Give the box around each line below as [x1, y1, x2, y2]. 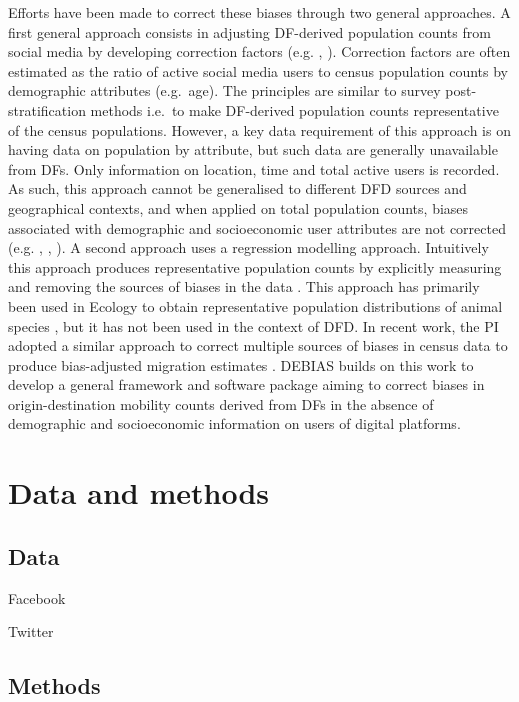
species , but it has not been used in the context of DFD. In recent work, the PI [8, 315, 499, 336]
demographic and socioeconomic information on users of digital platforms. [8, 413, 461, 434]
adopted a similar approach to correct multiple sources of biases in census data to [8, 335, 508, 356]
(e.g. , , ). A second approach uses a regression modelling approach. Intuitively [8, 237, 489, 258]
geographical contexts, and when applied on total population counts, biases [8, 197, 469, 218]
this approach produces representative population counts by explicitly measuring [8, 256, 502, 277]
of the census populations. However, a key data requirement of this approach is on [8, 119, 511, 140]
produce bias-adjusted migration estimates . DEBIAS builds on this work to [8, 354, 474, 375]
